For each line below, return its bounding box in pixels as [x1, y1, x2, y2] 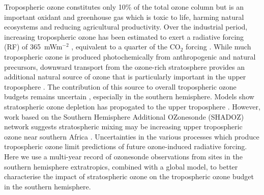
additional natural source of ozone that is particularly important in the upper [4, 71, 246, 82]
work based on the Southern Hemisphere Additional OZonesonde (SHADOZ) [4, 111, 244, 122]
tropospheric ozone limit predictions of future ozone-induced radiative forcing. [4, 141, 247, 152]
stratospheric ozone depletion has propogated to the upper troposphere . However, [4, 101, 260, 112]
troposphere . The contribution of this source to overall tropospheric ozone [4, 81, 237, 92]
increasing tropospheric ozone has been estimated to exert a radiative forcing [4, 31, 244, 42]
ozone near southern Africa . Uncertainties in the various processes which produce [4, 131, 259, 142]
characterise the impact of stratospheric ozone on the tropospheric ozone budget [4, 171, 254, 182]
